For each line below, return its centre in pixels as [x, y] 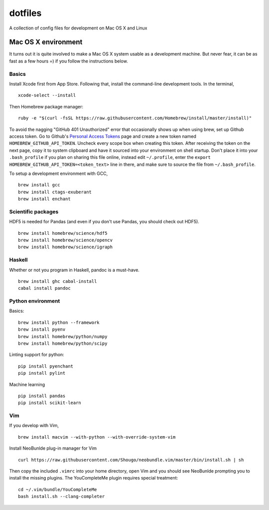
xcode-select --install [47, 95]
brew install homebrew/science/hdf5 [63, 233]
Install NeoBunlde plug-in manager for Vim [53, 448]
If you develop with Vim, [34, 426]
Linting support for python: [37, 355]
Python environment [35, 301]
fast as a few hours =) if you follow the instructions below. [68, 61]
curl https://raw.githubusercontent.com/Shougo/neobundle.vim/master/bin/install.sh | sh [131, 460]
